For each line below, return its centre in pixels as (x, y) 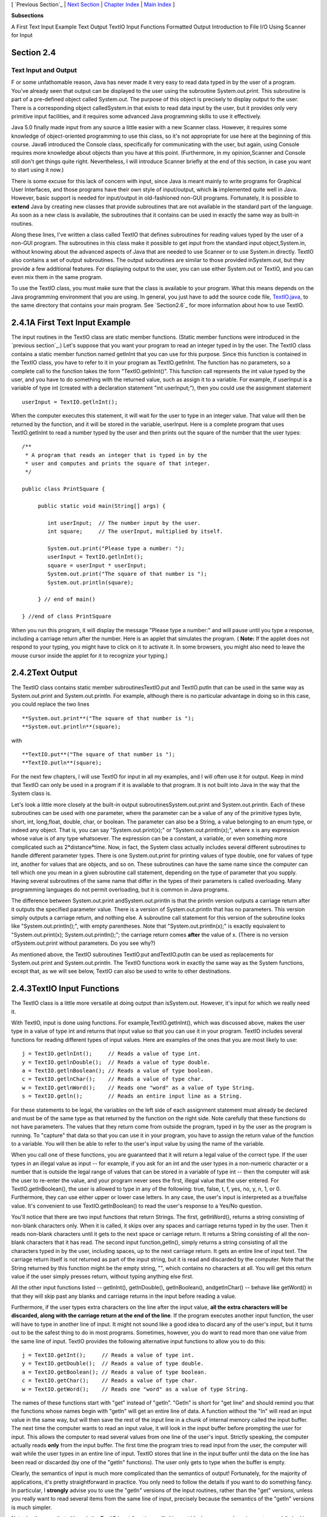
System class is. (31, 793)
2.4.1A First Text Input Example (71, 323)
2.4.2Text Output (45, 673)
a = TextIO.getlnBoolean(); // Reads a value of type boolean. (118, 1070)
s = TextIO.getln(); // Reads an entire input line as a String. (132, 1096)
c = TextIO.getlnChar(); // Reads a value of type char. (113, 1079)
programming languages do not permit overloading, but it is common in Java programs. (120, 890)
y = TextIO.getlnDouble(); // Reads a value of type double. (116, 1062)
